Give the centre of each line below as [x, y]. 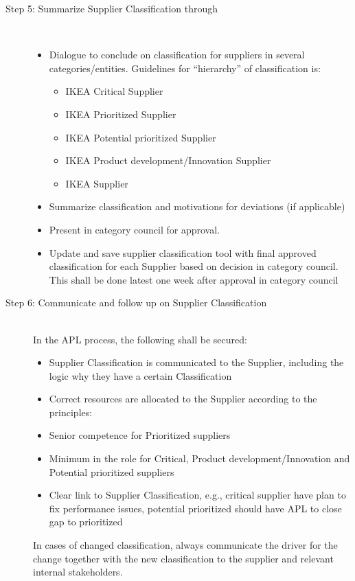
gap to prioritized [86, 522]
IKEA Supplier [97, 183]
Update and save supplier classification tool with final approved [183, 252]
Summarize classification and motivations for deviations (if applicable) [197, 206]
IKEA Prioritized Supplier [121, 114]
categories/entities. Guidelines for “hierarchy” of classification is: [185, 68]
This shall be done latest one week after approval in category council [194, 279]
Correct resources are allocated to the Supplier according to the [183, 399]
